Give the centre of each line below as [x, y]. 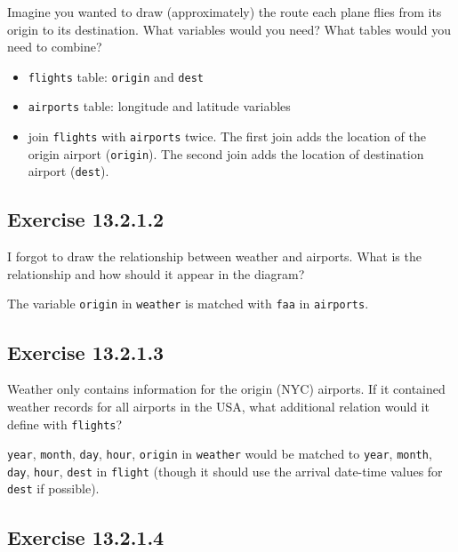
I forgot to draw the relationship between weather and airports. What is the [214, 256]
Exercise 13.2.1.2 [86, 219]
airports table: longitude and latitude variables [159, 106]
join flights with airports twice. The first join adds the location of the [227, 136]
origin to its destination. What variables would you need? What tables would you [229, 29]
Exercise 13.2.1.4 [86, 536]
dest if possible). [53, 488]
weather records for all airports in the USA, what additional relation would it [218, 406]
